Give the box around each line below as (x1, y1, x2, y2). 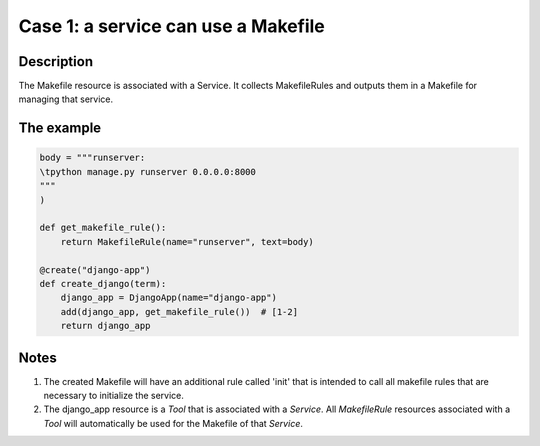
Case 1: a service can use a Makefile (18, 15, 325, 37)
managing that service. (18, 93, 114, 105)
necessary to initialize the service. (43, 390, 185, 402)
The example (18, 120, 102, 137)
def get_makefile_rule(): (39, 222, 167, 234)
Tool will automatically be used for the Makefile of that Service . (43, 417, 304, 429)
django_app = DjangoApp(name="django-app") (60, 292, 277, 304)
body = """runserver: (39, 152, 146, 164)
